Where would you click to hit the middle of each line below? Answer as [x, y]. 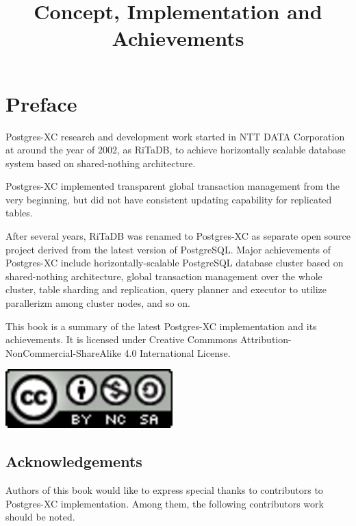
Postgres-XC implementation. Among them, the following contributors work [165, 503]
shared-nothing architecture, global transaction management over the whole [164, 276]
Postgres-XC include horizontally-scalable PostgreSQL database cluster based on [175, 263]
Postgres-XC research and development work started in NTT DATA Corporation [175, 136]
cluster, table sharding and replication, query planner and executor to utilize [166, 289]
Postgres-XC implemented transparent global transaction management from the [173, 186]
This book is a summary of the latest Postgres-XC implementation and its [161, 326]
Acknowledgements [74, 461]
